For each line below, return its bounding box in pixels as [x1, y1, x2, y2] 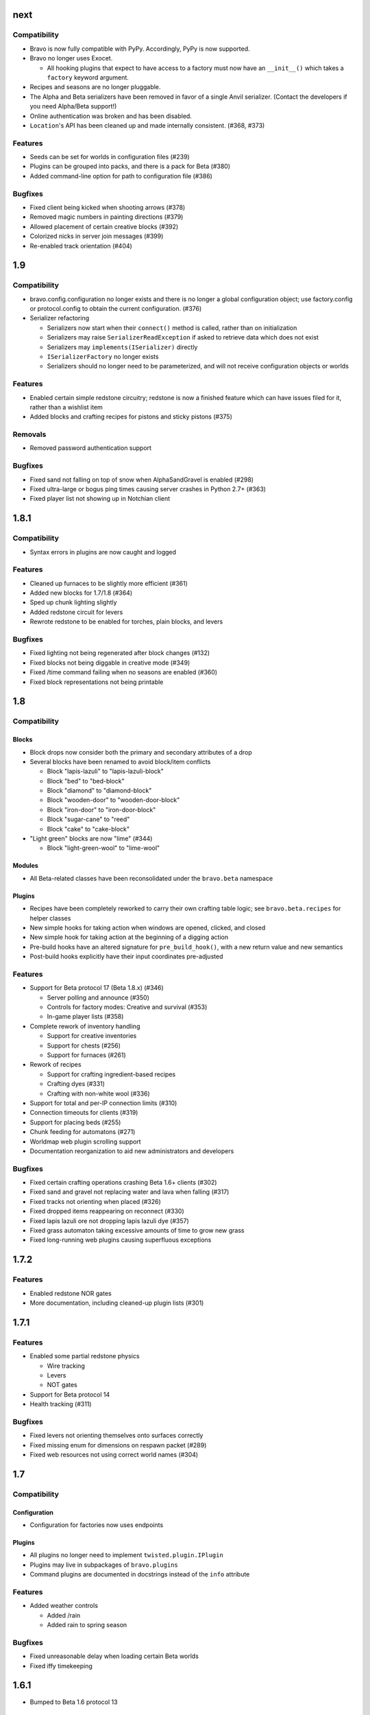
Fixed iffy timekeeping [29, 1661, 92, 1670]
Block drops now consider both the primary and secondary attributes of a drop [29, 748, 253, 756]
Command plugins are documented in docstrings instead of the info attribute [29, 1570, 250, 1578]
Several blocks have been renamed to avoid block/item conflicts [29, 757, 211, 766]
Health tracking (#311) [29, 1400, 92, 1408]
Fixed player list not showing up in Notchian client [29, 495, 171, 503]
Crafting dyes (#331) [47, 1080, 106, 1088]
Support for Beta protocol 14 [29, 1390, 110, 1399]
